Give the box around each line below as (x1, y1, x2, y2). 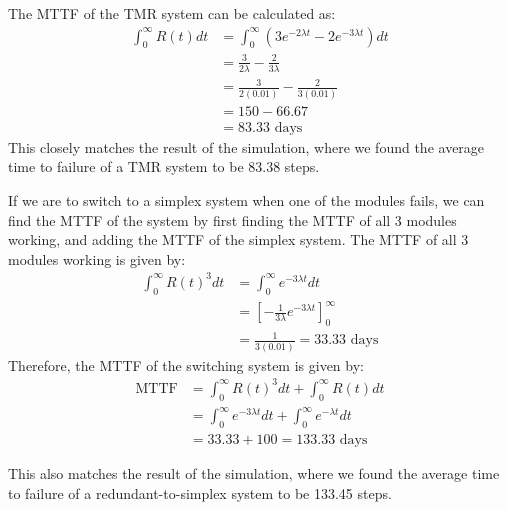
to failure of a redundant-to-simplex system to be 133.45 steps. (8, 482, 392, 503)
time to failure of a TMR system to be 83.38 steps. (8, 156, 320, 177)
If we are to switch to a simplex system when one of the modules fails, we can (8, 189, 485, 210)
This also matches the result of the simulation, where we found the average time (8, 463, 500, 484)
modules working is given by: (8, 248, 186, 269)
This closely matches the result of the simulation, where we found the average (8, 136, 485, 157)
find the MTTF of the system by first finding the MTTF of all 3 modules (8, 209, 457, 230)
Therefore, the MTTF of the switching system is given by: (8, 354, 364, 375)
